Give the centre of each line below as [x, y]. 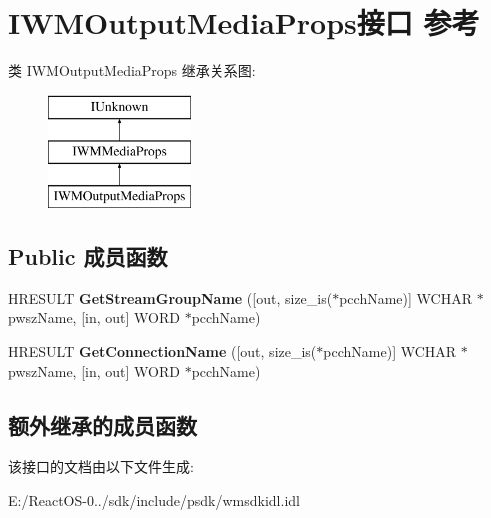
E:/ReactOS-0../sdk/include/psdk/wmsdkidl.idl [154, 500]
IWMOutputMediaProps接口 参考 [244, 22]
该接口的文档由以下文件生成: [101, 466]
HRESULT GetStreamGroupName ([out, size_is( [170, 297]
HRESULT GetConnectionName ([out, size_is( [162, 351]
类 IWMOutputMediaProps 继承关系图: [132, 70]
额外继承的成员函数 [102, 424]
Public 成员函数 [88, 256]
